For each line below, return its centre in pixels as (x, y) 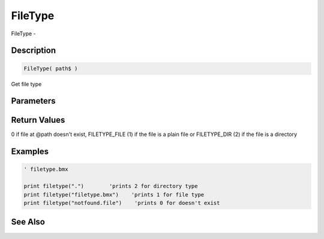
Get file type (26, 84)
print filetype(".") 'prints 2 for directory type (111, 186)
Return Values (38, 120)
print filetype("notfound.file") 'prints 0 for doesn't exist (122, 203)
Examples (30, 152)
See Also (28, 222)
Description (34, 51)
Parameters (33, 101)
